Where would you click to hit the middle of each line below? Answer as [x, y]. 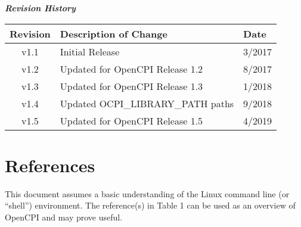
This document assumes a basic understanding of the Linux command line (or [147, 193]
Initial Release [90, 51]
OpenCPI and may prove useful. [64, 217]
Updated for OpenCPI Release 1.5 [131, 120]
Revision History [40, 8]
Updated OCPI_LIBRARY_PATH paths [147, 103]
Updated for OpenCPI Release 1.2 [131, 69]
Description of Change [114, 33]
